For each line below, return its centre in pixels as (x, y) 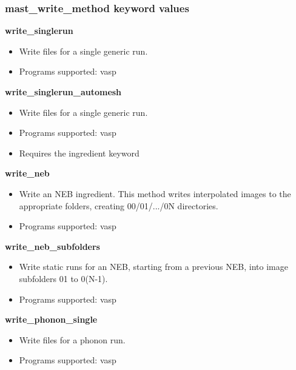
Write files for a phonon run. (72, 339)
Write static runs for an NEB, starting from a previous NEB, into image (153, 267)
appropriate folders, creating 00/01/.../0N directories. (119, 205)
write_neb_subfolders (52, 246)
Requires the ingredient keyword (79, 153)
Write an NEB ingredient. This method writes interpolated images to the (155, 193)
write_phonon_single (51, 319)
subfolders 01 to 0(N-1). (63, 278)
